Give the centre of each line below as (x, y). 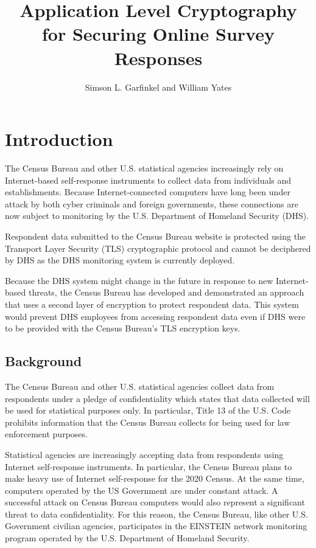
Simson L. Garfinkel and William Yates (158, 87)
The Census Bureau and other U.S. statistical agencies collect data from (140, 386)
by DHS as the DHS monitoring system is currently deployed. (120, 260)
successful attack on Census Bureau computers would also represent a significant (155, 502)
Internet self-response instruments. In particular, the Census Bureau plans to (149, 466)
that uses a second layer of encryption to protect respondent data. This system (152, 304)
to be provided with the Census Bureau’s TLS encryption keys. (123, 328)
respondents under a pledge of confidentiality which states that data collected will (157, 398)
